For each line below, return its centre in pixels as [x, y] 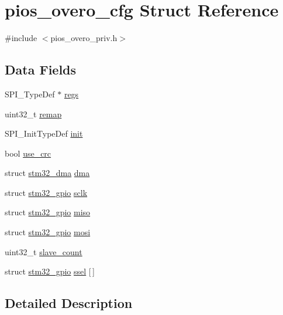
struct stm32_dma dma [47, 173]
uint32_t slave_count [44, 251]
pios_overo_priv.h [84, 38]
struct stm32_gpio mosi [48, 232]
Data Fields [41, 70]
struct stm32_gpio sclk [46, 192]
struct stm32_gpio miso [48, 212]
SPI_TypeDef [30, 94]
